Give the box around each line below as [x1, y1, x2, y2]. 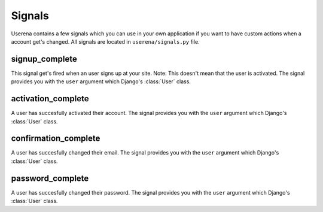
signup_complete [11, 54, 77, 64]
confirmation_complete [11, 134, 100, 144]
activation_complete [11, 93, 89, 104]
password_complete [11, 173, 89, 183]
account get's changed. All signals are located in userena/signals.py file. [11, 38, 200, 45]
